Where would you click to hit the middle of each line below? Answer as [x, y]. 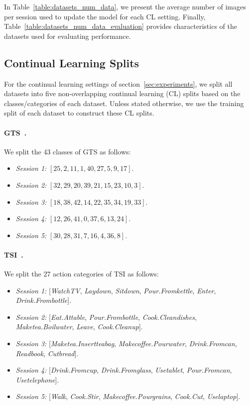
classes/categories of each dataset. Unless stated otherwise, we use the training [124, 103]
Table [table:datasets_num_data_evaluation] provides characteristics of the [121, 26]
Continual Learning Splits [72, 63]
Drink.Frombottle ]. [44, 300]
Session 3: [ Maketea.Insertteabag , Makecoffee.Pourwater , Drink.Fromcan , [126, 343]
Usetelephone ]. [37, 379]
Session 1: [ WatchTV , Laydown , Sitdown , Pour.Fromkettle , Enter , [116, 290]
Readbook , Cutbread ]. [47, 353]
